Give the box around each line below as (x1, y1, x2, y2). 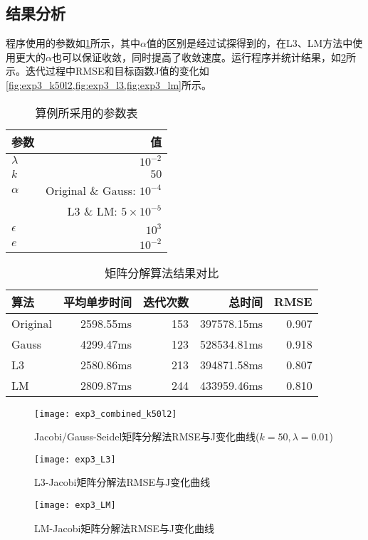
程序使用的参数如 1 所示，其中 (6, 36, 140, 51)
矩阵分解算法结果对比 (105, 264, 219, 281)
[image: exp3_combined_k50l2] (34, 408, 177, 419)
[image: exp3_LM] (34, 500, 116, 511)
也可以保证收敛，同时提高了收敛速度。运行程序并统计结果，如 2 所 (51, 49, 356, 64)
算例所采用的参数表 (35, 104, 138, 121)
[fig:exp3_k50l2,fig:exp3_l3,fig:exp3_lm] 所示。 (6, 77, 212, 92)
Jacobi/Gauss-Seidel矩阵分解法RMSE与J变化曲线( (34, 429, 260, 444)
